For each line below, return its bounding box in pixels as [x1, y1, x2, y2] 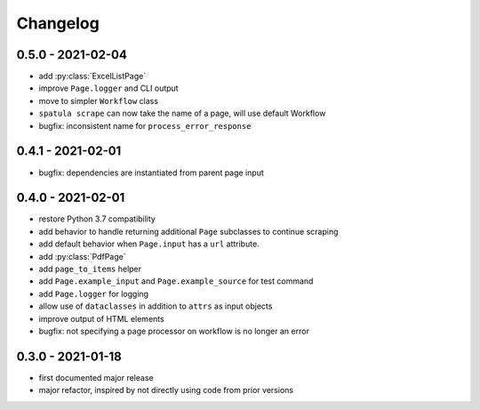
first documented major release [38, 372, 155, 382]
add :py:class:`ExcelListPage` [38, 71, 147, 82]
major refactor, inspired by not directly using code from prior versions [38, 385, 293, 396]
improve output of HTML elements [38, 313, 164, 324]
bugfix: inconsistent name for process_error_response [38, 120, 252, 131]
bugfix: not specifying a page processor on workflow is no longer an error [38, 326, 310, 336]
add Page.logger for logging [38, 288, 149, 299]
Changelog [16, 13, 100, 33]
